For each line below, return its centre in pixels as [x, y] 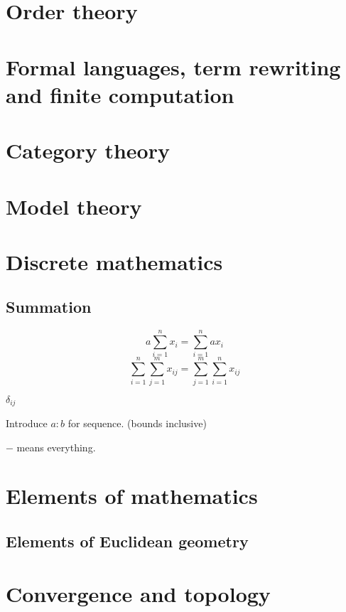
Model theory [74, 206]
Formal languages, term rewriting [173, 66]
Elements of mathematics [132, 496]
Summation [49, 307]
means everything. [56, 447]
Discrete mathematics [114, 261]
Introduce [27, 423]
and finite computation [120, 94]
